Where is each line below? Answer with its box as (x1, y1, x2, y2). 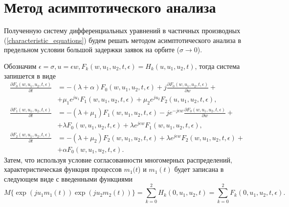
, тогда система (195, 61, 240, 71)
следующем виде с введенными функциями (4, 173, 133, 184)
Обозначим (4, 61, 37, 71)
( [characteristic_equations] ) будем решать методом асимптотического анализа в (4, 35, 242, 45)
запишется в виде (4, 70, 56, 81)
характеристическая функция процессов (4, 164, 122, 174)
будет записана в (174, 164, 224, 174)
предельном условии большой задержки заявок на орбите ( (4, 44, 179, 55)
